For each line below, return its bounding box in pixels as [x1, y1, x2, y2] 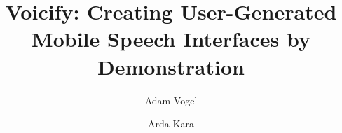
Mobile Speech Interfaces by [32, 24, 310, 53]
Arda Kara [148, 116, 194, 131]
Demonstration [97, 52, 245, 80]
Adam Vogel [144, 92, 198, 107]
